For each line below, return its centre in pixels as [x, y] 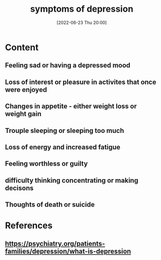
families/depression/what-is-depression [68, 251]
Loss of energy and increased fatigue [63, 147]
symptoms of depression [82, 9]
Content [22, 47]
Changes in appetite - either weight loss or [71, 106]
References [29, 226]
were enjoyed [26, 90]
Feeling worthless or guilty [46, 164]
